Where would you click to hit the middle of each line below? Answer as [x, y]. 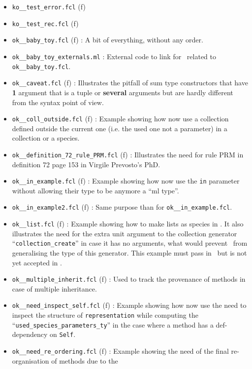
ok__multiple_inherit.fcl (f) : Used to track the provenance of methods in [129, 279]
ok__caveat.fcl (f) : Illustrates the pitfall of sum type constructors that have [130, 83]
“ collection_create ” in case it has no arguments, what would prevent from [130, 243]
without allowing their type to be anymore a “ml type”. [95, 190]
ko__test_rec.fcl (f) [45, 23]
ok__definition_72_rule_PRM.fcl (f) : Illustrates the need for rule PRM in [128, 154]
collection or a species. [46, 138]
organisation [31, 360]
